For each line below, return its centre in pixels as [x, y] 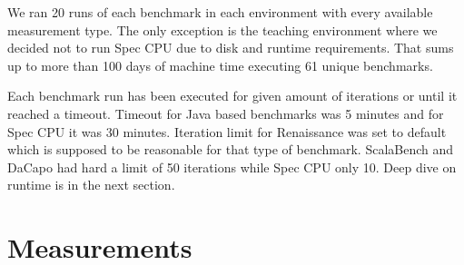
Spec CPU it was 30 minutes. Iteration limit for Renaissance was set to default [227, 131]
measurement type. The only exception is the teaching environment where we [222, 29]
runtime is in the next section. [91, 185]
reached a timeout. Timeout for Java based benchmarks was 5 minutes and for [226, 113]
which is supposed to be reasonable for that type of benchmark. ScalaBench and [231, 149]
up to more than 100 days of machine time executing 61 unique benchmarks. [220, 65]
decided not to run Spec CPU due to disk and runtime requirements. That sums [231, 48]
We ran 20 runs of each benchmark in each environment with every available [220, 12]
